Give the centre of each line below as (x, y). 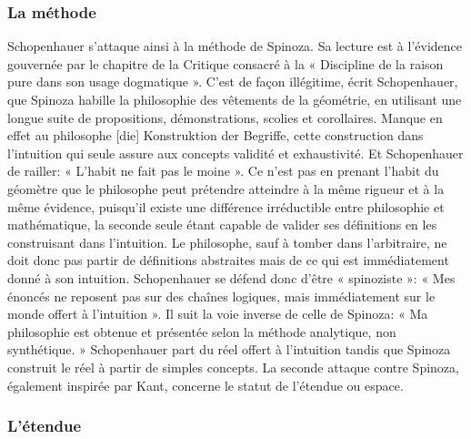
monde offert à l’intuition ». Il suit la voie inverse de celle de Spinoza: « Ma (218, 314)
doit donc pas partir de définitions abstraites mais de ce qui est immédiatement (228, 260)
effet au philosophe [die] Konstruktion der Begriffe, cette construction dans (215, 135)
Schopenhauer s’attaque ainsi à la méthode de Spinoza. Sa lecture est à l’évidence (235, 46)
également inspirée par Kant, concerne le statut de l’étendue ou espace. (205, 385)
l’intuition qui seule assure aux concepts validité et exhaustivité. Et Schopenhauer (235, 153)
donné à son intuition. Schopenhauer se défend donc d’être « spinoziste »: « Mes (231, 277)
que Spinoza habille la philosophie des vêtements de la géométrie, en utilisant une (235, 99)
